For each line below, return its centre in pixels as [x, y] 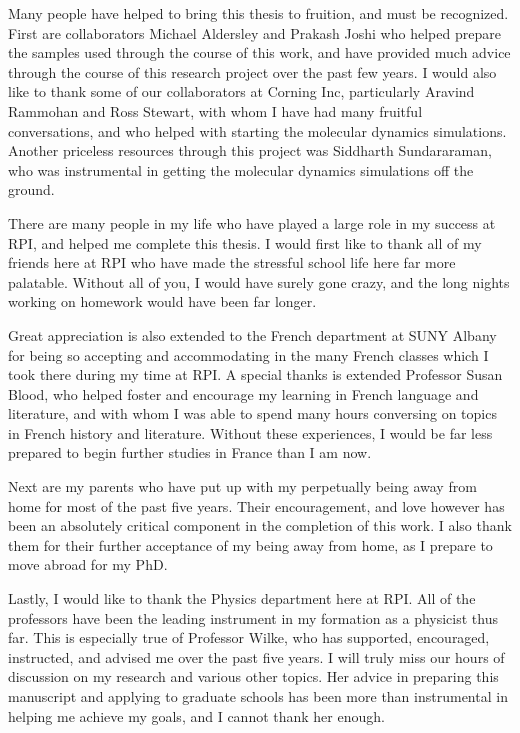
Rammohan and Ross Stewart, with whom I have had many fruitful [215, 110]
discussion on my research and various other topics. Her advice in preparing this [253, 676]
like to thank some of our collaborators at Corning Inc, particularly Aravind [241, 91]
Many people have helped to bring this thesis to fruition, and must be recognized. [258, 13]
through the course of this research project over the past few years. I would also [252, 71]
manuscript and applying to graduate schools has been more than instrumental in [258, 696]
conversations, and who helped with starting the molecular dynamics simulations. [257, 130]
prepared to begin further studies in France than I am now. [190, 452]
